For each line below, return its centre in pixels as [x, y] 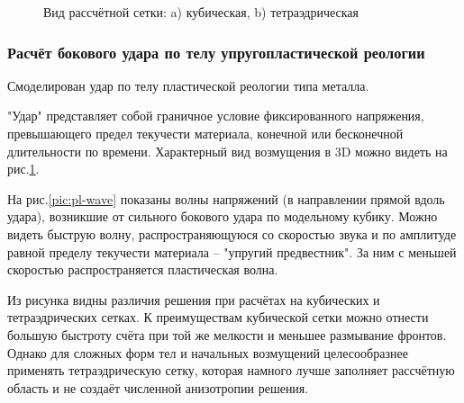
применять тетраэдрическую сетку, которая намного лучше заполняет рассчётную [231, 370]
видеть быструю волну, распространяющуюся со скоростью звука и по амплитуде [232, 233]
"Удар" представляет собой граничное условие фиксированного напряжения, [216, 116]
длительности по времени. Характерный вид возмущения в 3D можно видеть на [227, 151]
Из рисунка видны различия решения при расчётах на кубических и [194, 299]
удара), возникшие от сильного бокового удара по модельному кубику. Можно [223, 216]
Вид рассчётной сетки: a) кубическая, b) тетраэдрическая [201, 12]
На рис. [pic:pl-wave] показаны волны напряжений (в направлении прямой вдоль [226, 198]
